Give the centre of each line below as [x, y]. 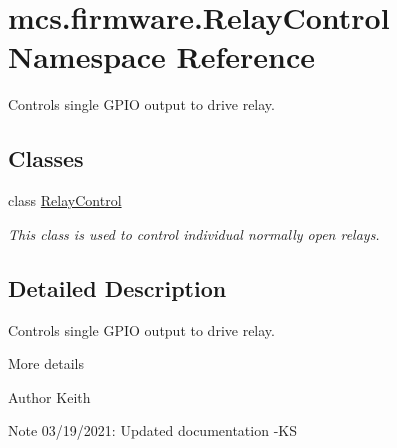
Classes [46, 158]
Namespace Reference [161, 56]
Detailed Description [117, 287]
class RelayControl [65, 200]
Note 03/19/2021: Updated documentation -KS [152, 430]
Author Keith [49, 396]
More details [46, 363]
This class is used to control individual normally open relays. [194, 233]
